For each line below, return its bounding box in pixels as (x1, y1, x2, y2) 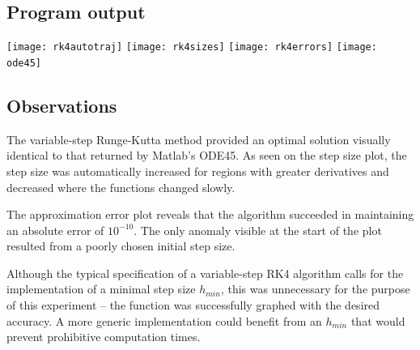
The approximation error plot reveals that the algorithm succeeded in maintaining (6, 206, 414, 223)
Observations (6, 92, 117, 117)
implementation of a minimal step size (6, 280, 196, 297)
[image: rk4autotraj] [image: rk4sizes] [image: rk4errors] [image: (6, 41, 377, 53)
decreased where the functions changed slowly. (6, 178, 235, 195)
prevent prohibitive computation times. (6, 328, 201, 345)
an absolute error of (6, 221, 104, 238)
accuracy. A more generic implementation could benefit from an (6, 312, 322, 329)
